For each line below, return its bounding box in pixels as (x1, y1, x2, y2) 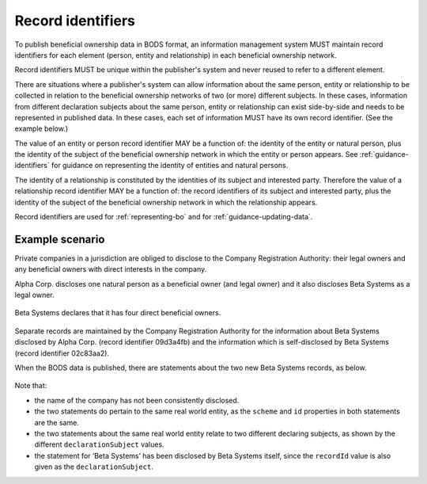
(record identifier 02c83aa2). (14, 349, 110, 358)
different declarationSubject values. (34, 440, 165, 449)
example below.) (14, 124, 69, 134)
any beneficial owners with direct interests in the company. (14, 265, 207, 274)
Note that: (14, 381, 47, 391)
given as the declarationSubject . (34, 462, 153, 471)
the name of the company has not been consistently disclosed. (34, 395, 240, 405)
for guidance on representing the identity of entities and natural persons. (51, 161, 289, 170)
